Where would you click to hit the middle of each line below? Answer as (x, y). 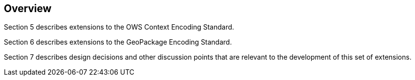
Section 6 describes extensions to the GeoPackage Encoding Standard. (118, 42)
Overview (28, 8)
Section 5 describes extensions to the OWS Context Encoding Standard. (119, 27)
